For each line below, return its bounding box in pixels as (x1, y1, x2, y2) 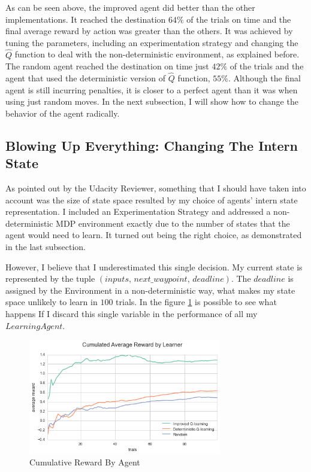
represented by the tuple (5, 272, 95, 285)
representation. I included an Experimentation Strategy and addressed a (5, 205, 271, 218)
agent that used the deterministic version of (5, 72, 166, 84)
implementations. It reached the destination (5, 13, 166, 25)
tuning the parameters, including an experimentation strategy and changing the (5, 36, 298, 48)
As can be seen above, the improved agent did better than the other (5, 1, 255, 13)
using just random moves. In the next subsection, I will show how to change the (5, 95, 298, 108)
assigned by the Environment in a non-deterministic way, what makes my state (5, 284, 295, 296)
